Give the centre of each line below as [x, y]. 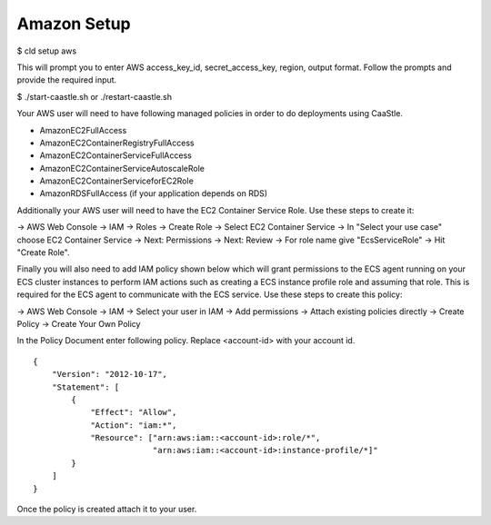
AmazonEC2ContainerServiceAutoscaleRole [122, 168]
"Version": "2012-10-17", [110, 374]
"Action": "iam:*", [134, 425]
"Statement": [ [85, 387]
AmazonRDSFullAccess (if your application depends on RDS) [154, 193]
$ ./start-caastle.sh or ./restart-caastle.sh [95, 96]
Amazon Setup [74, 24]
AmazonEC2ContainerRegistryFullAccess [117, 143]
